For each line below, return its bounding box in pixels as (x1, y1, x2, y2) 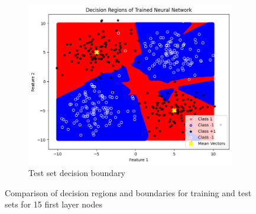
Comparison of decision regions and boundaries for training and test (5, 186, 252, 199)
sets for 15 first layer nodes (5, 198, 102, 210)
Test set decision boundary (28, 167, 125, 179)
